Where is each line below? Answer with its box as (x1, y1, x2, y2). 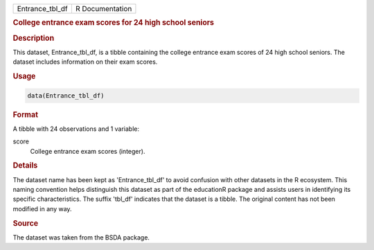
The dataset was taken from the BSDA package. (12, 233, 150, 242)
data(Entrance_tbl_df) (27, 91, 105, 100)
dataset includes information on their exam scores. (12, 57, 158, 66)
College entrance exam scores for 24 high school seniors (12, 18, 215, 28)
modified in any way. (12, 204, 72, 213)
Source (12, 218, 39, 228)
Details (12, 161, 38, 170)
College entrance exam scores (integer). (30, 147, 145, 155)
